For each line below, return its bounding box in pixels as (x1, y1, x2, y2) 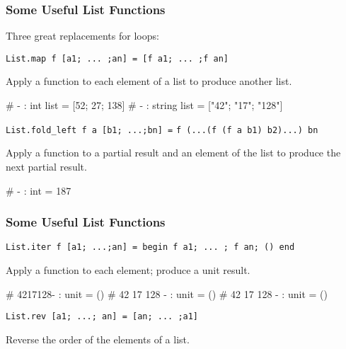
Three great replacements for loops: (6, 28, 159, 43)
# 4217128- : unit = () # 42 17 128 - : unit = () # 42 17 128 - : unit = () (6, 286, 328, 301)
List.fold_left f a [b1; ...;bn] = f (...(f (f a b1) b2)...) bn (6, 125, 318, 135)
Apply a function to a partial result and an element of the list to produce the (6, 145, 341, 160)
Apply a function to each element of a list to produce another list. (6, 74, 292, 88)
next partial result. (6, 159, 87, 173)
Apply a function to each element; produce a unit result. (6, 262, 250, 277)
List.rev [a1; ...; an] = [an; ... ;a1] (6, 311, 199, 322)
